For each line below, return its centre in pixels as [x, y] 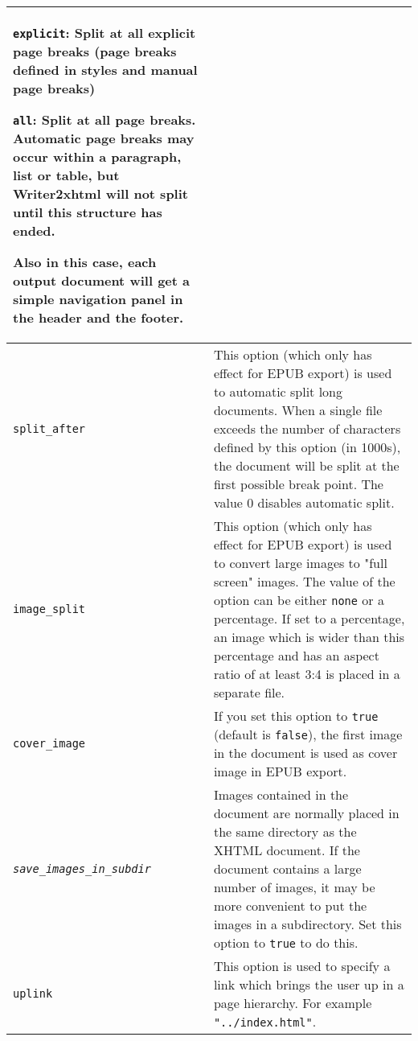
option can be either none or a [299, 600]
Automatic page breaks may [104, 138]
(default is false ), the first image [308, 734]
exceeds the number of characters [307, 428]
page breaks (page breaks [95, 51]
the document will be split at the [306, 465]
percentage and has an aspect [296, 655]
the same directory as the [285, 831]
